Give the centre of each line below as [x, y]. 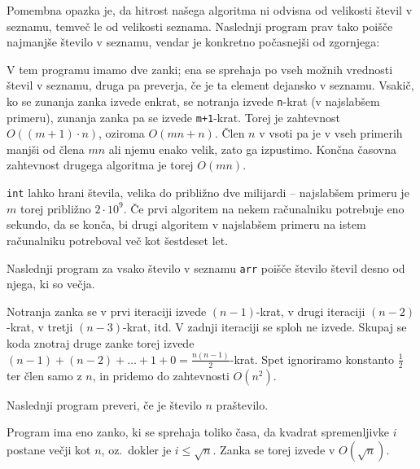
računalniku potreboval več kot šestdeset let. [118, 240]
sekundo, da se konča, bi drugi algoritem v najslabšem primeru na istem [186, 224]
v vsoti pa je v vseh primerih [331, 133]
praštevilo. [242, 404]
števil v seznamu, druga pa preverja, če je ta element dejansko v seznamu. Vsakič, [210, 85]
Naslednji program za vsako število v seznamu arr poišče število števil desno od [206, 267]
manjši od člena [46, 149]
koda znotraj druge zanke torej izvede [101, 342]
